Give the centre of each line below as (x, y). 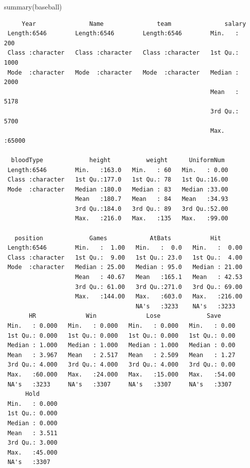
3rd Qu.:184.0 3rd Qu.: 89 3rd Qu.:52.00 (152, 209)
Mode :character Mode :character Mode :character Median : (123, 72)
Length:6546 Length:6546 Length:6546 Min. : (123, 34)
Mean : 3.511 (33, 433)
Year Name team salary (134, 24)
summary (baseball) (33, 6)
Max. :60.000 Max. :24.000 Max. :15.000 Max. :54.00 (122, 374)
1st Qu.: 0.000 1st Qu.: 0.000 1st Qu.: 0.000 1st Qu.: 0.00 (122, 335)
